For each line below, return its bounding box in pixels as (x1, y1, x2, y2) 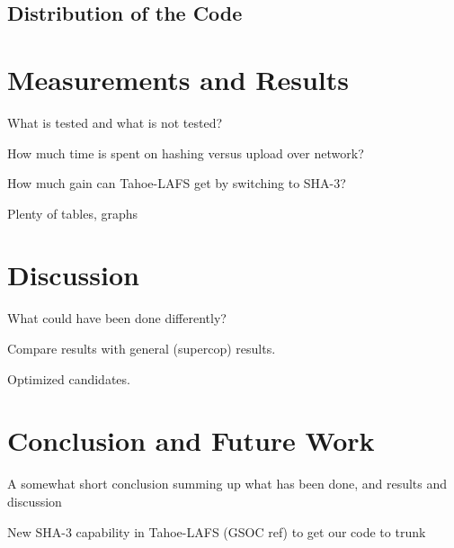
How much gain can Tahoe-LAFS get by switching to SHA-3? (7, 174, 346, 193)
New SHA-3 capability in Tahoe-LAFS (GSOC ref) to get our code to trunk (7, 522, 426, 541)
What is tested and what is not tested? (7, 112, 223, 131)
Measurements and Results (7, 60, 349, 97)
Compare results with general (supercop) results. (7, 339, 276, 357)
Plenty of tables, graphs (7, 203, 138, 222)
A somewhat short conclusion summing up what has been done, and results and (7, 474, 448, 493)
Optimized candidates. (7, 369, 130, 388)
